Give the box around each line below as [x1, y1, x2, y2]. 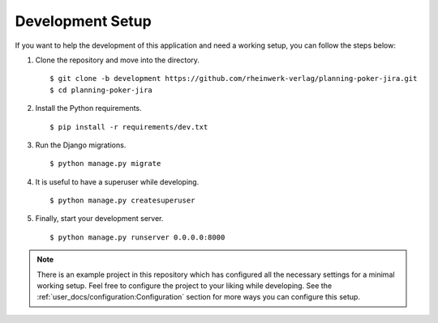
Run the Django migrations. [35, 140, 127, 150]
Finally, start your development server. [35, 214, 164, 223]
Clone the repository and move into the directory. [35, 55, 200, 65]
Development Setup [15, 12, 152, 30]
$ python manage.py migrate [49, 159, 161, 168]
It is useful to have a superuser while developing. [35, 176, 200, 186]
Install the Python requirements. [35, 104, 142, 113]
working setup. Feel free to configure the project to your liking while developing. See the [36, 281, 333, 291]
